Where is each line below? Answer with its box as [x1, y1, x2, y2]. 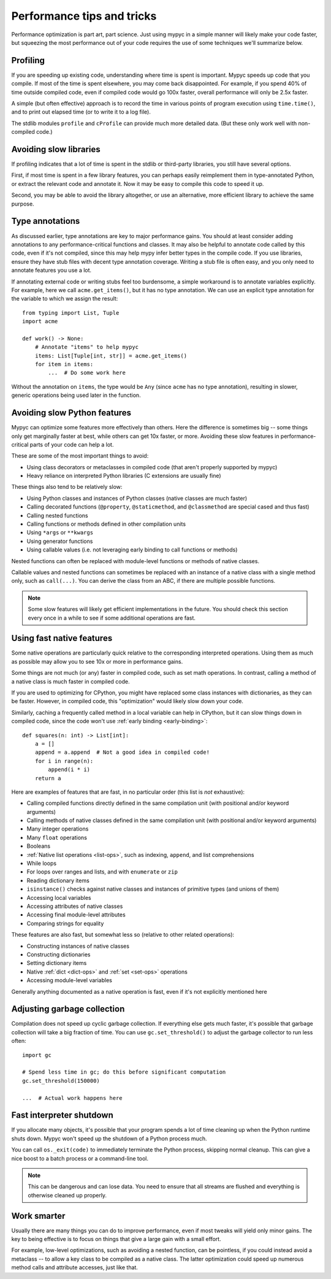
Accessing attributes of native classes [26, 902, 123, 910]
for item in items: [34, 361, 94, 368]
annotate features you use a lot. [11, 267, 92, 274]
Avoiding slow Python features [11, 408, 132, 418]
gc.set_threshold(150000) [22, 1077, 101, 1084]
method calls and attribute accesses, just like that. [11, 1264, 138, 1271]
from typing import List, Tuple [22, 309, 120, 316]
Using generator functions [26, 537, 93, 545]
